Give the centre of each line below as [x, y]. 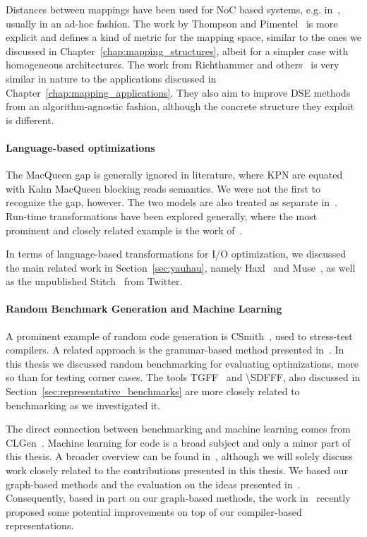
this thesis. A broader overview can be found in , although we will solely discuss [179, 456]
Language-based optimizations [80, 147]
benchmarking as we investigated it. [83, 405]
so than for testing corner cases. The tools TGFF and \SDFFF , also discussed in [183, 377]
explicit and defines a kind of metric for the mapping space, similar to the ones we [184, 37]
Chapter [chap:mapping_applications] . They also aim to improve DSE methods [178, 92]
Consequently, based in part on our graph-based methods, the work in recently [178, 498]
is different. [30, 120]
